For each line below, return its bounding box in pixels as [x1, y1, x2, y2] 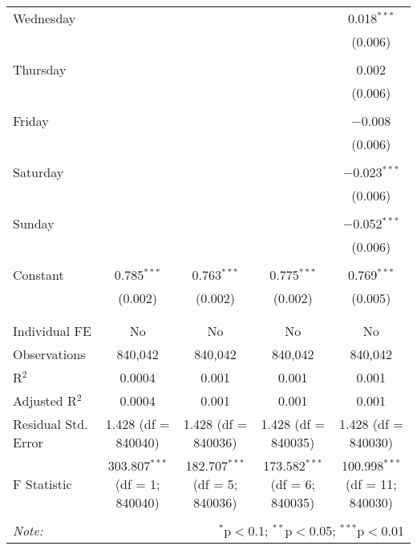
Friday [13, 111, 49, 130]
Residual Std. [13, 415, 88, 433]
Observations [13, 345, 86, 363]
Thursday [13, 60, 67, 79]
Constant [13, 265, 64, 284]
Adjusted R [13, 391, 77, 410]
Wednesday [13, 9, 76, 27]
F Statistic [13, 475, 72, 493]
